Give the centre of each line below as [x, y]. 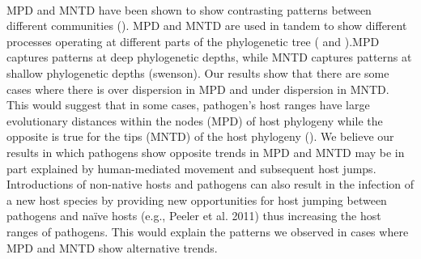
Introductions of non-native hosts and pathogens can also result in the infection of [210, 184]
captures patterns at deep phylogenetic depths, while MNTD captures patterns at [209, 57]
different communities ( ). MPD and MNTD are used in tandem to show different [207, 25]
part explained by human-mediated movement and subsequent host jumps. [191, 168]
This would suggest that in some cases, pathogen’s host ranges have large [188, 105]
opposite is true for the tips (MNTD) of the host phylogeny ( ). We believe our [200, 136]
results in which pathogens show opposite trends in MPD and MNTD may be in [206, 152]
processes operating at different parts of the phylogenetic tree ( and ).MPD [193, 41]
